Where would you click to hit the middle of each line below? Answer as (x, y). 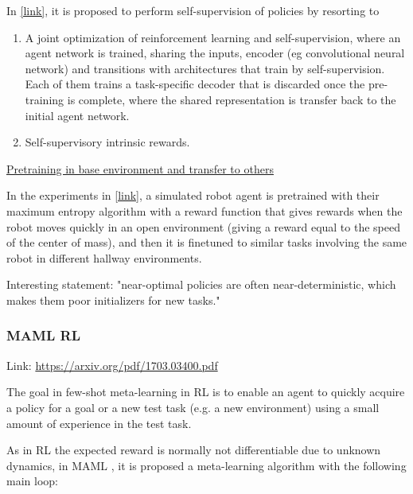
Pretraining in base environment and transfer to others (140, 168)
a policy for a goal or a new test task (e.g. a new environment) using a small (193, 407)
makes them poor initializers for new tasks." (113, 300)
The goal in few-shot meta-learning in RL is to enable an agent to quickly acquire (206, 392)
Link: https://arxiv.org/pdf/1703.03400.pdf (112, 365)
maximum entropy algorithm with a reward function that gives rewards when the (205, 210)
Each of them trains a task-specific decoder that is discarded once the (195, 84)
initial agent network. (77, 115)
